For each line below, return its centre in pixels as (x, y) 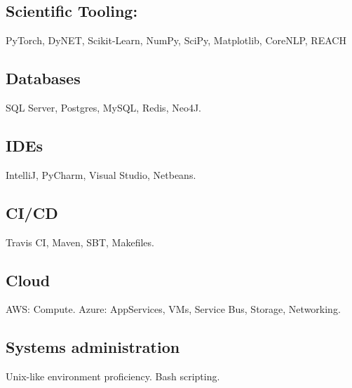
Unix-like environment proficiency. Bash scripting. (113, 376)
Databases (43, 78)
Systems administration (93, 347)
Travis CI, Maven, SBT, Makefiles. (80, 242)
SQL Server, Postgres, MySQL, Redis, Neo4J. (103, 107)
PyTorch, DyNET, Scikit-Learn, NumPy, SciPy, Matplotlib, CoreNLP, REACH (176, 40)
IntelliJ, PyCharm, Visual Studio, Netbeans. (101, 174)
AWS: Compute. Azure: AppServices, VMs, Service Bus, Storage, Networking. (173, 309)
